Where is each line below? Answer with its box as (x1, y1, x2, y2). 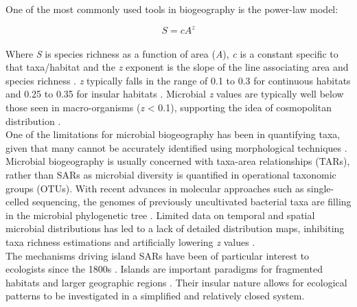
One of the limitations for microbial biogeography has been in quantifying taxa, (5, 127, 341, 141)
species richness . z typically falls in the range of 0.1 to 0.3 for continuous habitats (5, 73, 351, 87)
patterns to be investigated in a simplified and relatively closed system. (5, 288, 305, 303)
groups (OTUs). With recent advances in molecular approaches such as (5, 181, 304, 195)
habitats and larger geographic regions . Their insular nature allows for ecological (5, 275, 347, 289)
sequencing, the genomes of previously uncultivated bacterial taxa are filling (32, 194, 352, 209)
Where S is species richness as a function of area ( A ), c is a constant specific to (5, 46, 338, 60)
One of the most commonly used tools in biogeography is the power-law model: (5, 2, 338, 16)
